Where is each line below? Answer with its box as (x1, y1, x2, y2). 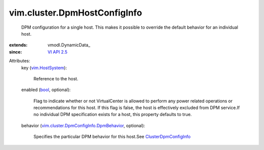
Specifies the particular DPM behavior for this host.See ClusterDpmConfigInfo (33, 134, 191, 140)
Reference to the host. (33, 75, 78, 81)
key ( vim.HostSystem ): (21, 65, 67, 71)
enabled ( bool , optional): (21, 87, 71, 93)
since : (9, 49, 22, 55)
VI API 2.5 (47, 49, 68, 55)
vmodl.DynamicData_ (47, 42, 90, 48)
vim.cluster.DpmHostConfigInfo (9, 7, 142, 18)
